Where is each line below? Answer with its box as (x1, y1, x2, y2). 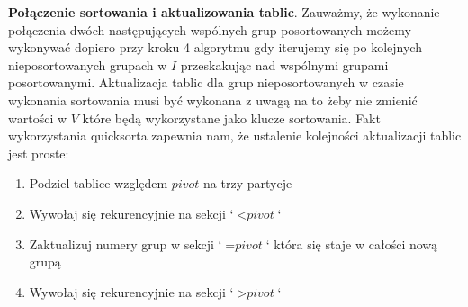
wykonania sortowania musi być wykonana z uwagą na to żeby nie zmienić (8, 90, 418, 109)
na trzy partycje (203, 174, 292, 193)
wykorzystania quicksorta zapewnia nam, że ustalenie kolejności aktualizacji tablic (8, 126, 462, 145)
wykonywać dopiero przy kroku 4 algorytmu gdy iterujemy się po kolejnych (8, 38, 422, 57)
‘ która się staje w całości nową (265, 234, 438, 253)
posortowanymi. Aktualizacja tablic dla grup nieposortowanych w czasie (8, 73, 404, 92)
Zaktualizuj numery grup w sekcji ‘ (29, 234, 222, 253)
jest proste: (8, 143, 69, 162)
